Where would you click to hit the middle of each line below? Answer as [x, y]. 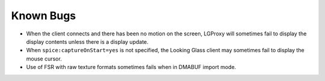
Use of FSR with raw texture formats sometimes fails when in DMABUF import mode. [131, 67]
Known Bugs [44, 16]
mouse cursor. [44, 58]
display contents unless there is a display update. [87, 41]
